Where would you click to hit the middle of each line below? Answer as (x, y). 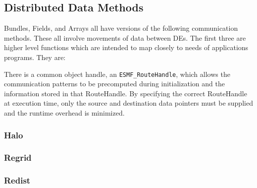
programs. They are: (35, 57)
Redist (17, 180)
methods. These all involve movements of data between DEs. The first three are (125, 37)
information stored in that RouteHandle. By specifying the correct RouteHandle (126, 93)
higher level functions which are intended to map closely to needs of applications (126, 47)
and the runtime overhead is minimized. (64, 113)
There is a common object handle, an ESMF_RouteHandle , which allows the (117, 74)
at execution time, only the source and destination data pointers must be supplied (128, 103)
